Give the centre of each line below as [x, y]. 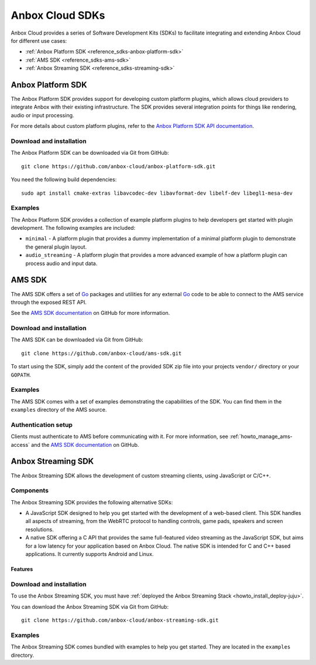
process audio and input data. [61, 263]
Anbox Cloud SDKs [58, 15]
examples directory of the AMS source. [59, 410]
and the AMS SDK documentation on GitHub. [85, 445]
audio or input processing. [42, 115]
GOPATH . [21, 375]
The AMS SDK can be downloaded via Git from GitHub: [77, 340]
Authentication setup [42, 425]
